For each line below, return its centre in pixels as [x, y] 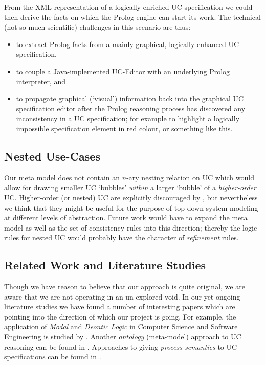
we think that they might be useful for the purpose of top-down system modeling [131, 207]
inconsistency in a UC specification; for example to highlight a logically [128, 118]
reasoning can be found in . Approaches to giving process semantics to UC [121, 346]
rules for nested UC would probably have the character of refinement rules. [122, 237]
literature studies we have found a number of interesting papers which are [120, 306]
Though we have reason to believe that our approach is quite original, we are [125, 287]
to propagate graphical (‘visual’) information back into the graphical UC [130, 98]
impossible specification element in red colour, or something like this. [124, 128]
